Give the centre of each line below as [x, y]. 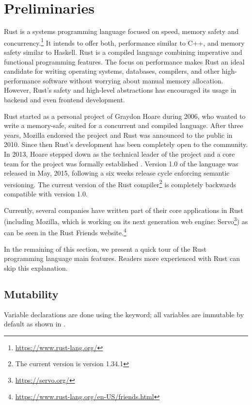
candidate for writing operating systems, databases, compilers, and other [112, 71]
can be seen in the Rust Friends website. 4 [65, 232]
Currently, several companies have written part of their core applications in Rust [124, 210]
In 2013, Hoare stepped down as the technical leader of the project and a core [119, 154]
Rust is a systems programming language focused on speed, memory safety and [121, 31]
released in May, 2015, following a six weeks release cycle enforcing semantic [117, 173]
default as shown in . [35, 324]
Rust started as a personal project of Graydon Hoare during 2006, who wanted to [125, 116]
